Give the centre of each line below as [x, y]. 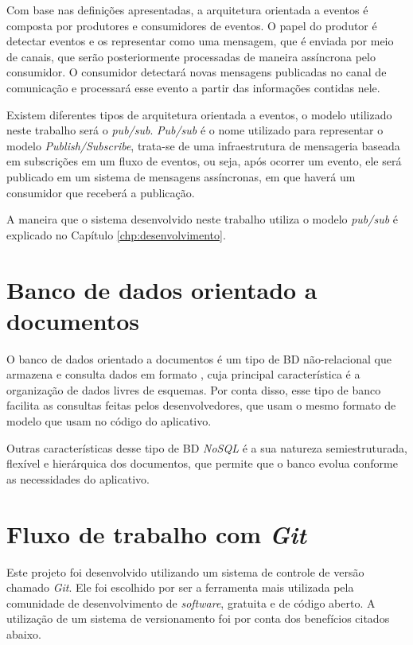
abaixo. [24, 633]
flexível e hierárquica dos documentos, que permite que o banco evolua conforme [202, 463]
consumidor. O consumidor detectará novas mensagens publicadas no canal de [197, 72]
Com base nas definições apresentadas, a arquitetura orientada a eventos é [187, 10]
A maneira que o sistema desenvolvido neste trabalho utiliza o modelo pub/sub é [203, 219]
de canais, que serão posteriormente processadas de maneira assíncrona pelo [191, 56]
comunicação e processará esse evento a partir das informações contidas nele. [193, 87]
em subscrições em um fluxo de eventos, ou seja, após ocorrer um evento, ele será [204, 161]
